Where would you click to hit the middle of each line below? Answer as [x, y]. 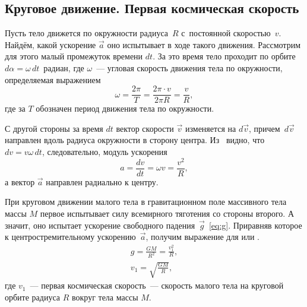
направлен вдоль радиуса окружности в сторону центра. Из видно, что [135, 140]
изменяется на [211, 128]
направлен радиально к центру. [102, 181]
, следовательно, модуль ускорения [105, 152]
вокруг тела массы [105, 297]
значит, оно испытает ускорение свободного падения [100, 225]
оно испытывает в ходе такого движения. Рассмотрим [204, 44]
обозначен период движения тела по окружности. [125, 108]
